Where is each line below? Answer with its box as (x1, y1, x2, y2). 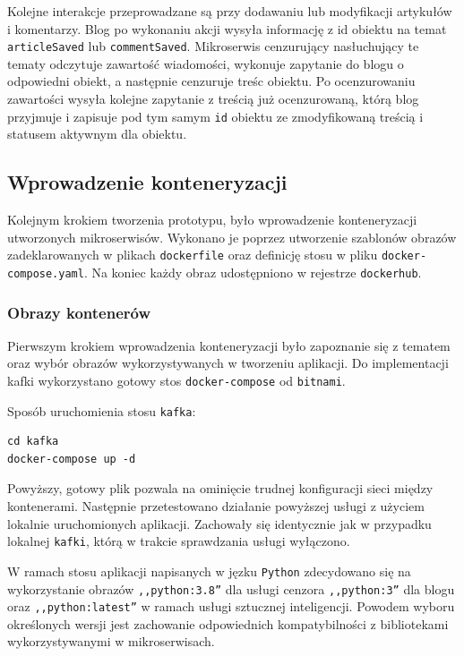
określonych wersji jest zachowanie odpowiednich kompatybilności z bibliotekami (7, 614, 449, 633)
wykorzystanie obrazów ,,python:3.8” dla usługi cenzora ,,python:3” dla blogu (7, 579, 455, 598)
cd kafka (7, 435, 59, 448)
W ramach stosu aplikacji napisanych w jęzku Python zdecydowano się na (7, 561, 411, 580)
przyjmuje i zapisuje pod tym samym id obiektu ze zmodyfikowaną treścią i (7, 106, 424, 125)
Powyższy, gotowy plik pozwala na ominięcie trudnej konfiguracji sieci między (7, 479, 434, 498)
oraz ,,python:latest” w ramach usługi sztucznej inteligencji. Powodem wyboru (7, 597, 455, 616)
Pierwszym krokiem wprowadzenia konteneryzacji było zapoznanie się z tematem (7, 336, 451, 354)
